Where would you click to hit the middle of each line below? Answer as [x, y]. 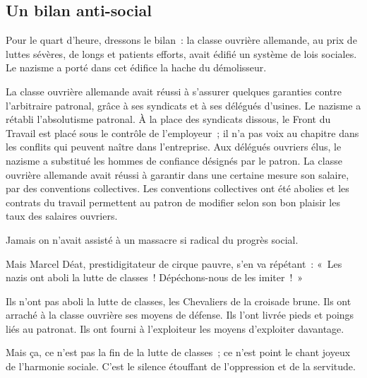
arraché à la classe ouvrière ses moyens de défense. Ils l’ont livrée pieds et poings [180, 315]
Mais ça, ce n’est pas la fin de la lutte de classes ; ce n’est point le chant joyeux [178, 352]
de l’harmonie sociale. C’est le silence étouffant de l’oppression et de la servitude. [181, 366]
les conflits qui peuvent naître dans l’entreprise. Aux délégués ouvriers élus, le [174, 147]
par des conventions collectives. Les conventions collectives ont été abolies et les [178, 188]
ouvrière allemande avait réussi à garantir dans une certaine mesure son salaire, [178, 174]
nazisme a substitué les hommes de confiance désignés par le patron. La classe [174, 160]
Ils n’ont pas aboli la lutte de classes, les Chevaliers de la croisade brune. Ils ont [179, 301]
